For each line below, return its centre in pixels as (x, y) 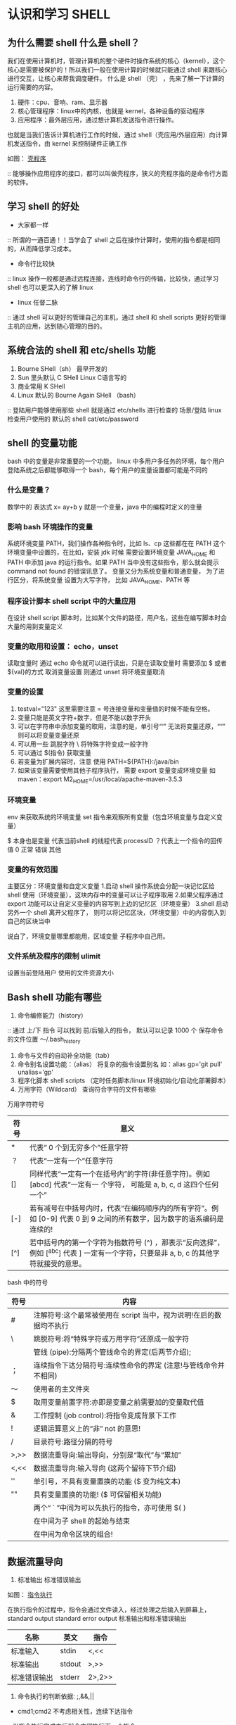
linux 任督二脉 (38, 302)
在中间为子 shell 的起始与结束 (82, 1521)
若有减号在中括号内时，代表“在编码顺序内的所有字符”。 (120, 1208)
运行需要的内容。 (32, 87)
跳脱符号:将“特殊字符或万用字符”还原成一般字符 (111, 1339)
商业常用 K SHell (41, 386)
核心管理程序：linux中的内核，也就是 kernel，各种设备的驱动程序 (111, 111)
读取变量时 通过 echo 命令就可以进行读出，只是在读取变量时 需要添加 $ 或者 (117, 663)
